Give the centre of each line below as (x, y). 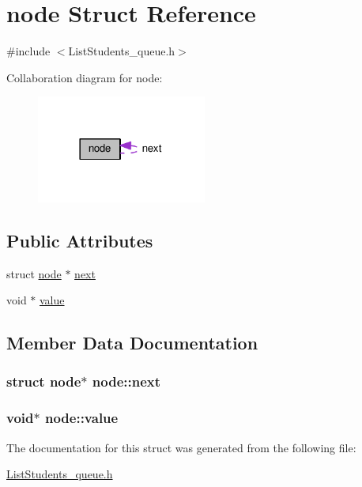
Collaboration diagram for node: (85, 77)
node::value (81, 418)
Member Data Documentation (132, 343)
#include (28, 51)
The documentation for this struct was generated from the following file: (181, 447)
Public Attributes (80, 240)
